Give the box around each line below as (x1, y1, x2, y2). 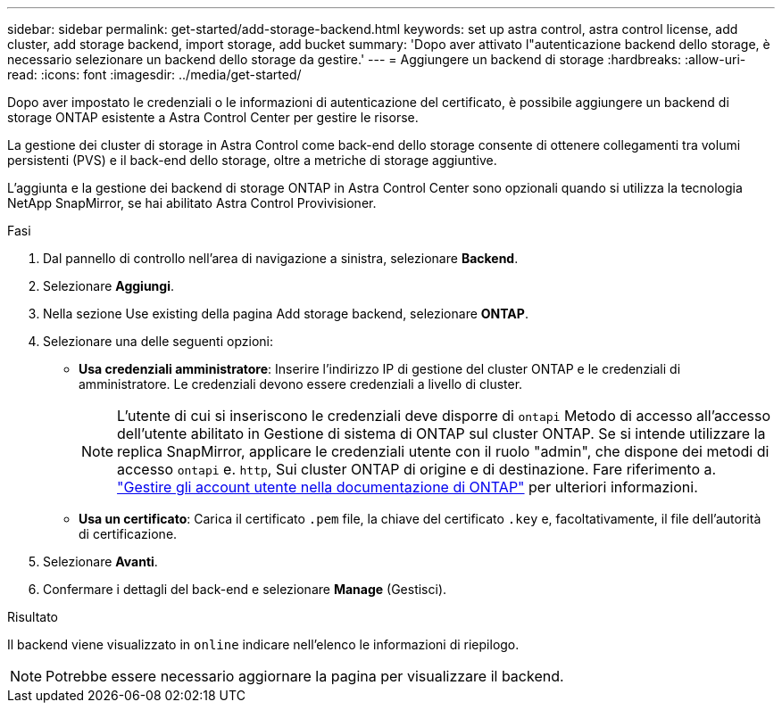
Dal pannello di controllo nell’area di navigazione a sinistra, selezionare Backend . (43, 251, 519, 266)
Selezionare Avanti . (43, 554, 158, 569)
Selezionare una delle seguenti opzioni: (43, 334, 273, 349)
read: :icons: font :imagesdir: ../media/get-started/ (7, 67, 302, 82)
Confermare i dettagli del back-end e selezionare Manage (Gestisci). (43, 582, 447, 597)
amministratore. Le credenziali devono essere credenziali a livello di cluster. (79, 376, 523, 392)
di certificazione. (79, 526, 178, 541)
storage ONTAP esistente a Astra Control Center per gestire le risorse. (7, 110, 419, 125)
